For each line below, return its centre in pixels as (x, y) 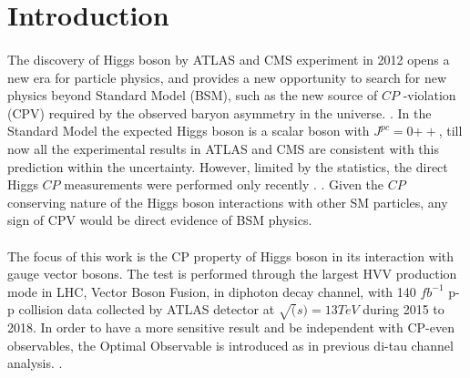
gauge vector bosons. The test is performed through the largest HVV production (232, 274)
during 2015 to (404, 309)
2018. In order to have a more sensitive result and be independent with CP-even (231, 327)
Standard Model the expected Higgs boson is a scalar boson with (189, 131)
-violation (429, 95)
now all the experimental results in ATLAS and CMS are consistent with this (223, 148)
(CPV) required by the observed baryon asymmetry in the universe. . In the (220, 112)
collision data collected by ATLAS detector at (147, 309)
